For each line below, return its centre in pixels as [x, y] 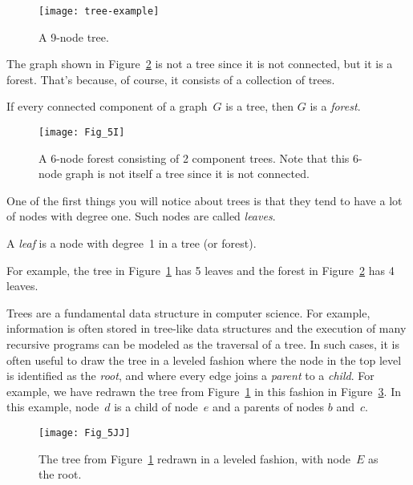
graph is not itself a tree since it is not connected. [187, 174]
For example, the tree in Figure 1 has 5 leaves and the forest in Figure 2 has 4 [200, 270]
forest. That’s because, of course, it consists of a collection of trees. [171, 79]
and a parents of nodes [269, 407]
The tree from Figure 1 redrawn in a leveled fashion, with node [194, 458]
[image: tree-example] [99, 11]
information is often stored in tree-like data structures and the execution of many [206, 328]
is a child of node [156, 407]
